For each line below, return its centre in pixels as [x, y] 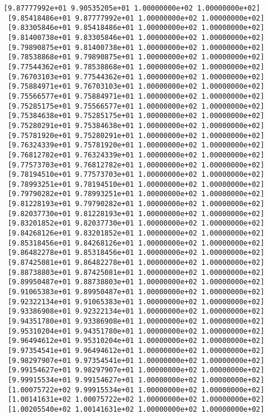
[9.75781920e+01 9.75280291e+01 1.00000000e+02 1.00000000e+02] [136, 135]
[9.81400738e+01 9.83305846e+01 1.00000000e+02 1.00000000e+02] [136, 37]
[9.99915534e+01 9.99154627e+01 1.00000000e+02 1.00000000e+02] [136, 380]
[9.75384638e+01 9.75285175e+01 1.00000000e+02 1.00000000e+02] [136, 116]
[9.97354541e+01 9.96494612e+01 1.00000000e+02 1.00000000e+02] [136, 350]
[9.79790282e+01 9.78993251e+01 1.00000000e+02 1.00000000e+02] [136, 194]
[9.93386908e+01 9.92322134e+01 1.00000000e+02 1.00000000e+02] [136, 312]
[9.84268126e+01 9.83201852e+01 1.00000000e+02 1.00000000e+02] [136, 233]
